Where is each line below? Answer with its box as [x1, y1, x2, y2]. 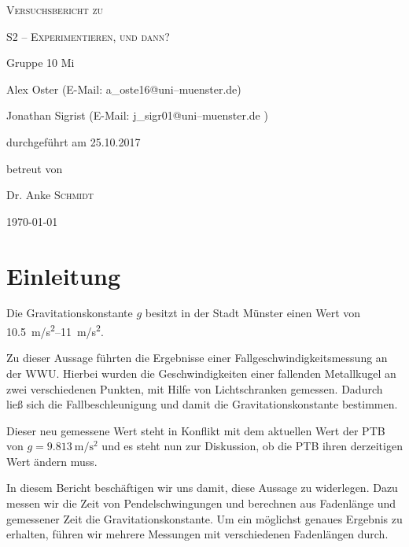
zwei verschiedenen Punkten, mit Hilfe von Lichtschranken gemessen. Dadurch [6, 380, 383, 397]
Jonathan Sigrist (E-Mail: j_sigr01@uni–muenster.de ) [6, 107, 268, 124]
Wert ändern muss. [6, 453, 98, 469]
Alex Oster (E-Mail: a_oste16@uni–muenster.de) [6, 80, 241, 97]
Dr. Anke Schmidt [6, 187, 94, 203]
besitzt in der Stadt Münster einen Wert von [145, 305, 361, 321]
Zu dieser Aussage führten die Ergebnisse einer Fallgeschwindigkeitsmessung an [6, 349, 388, 366]
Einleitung [6, 259, 121, 291]
